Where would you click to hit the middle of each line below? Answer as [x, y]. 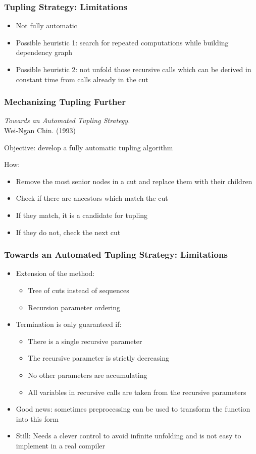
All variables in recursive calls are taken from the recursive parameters [137, 392]
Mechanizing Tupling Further [65, 102]
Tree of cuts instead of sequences [79, 290]
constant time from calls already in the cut [82, 79]
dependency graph [44, 52]
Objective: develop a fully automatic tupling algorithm [89, 147]
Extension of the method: [55, 273]
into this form [37, 418]
